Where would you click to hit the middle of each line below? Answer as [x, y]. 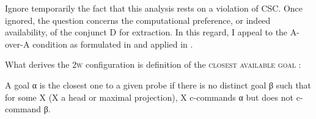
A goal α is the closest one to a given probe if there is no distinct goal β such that [158, 85]
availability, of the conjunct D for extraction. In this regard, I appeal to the [146, 32]
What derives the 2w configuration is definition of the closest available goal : [153, 64]
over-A [17, 44]
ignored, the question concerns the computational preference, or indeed [138, 20]
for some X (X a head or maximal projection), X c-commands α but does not [149, 97]
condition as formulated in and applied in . [113, 44]
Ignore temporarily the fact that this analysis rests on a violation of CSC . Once [154, 8]
